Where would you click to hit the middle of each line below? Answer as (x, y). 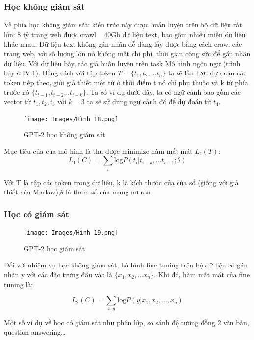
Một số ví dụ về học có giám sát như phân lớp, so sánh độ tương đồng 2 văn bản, (127, 322)
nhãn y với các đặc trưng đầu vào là (58, 274)
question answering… (35, 332)
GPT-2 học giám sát (54, 248)
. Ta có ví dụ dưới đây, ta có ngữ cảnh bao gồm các (164, 92)
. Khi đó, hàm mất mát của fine (202, 274)
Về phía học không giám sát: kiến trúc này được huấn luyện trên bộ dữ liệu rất (123, 25)
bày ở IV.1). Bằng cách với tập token (60, 73)
